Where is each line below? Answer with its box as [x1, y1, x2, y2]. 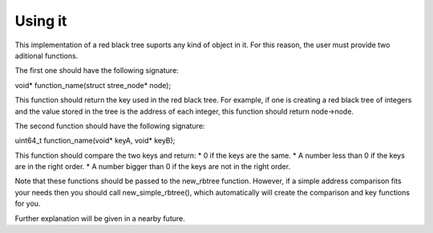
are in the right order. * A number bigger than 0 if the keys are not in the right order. [14, 162, 291, 171]
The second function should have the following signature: [14, 121, 205, 131]
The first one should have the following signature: [14, 66, 180, 75]
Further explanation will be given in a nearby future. [14, 213, 185, 223]
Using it [14, 12, 67, 30]
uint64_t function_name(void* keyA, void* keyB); [14, 136, 176, 146]
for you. [14, 199, 41, 208]
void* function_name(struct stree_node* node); [14, 80, 172, 90]
